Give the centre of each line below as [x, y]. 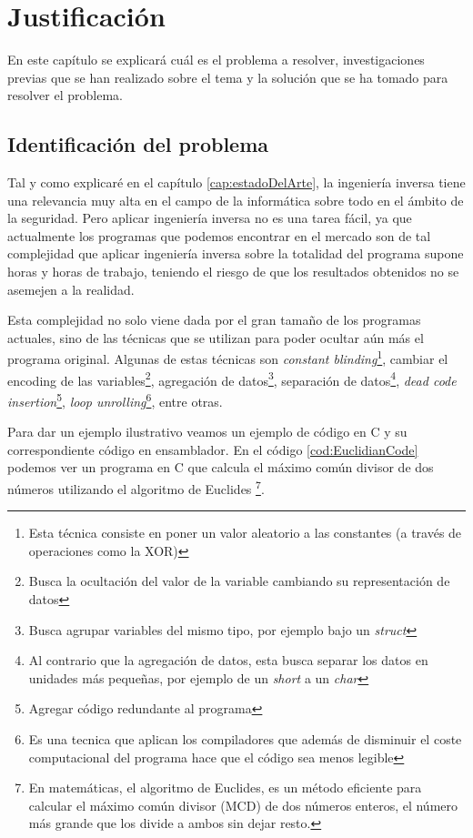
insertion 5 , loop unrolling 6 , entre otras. [115, 399]
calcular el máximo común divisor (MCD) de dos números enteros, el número [243, 805]
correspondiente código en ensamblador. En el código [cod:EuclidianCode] [213, 449]
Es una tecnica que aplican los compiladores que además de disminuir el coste [245, 738]
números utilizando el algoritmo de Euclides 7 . [136, 487]
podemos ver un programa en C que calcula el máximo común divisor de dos [221, 467]
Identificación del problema [138, 144]
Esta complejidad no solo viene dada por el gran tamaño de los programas [214, 320]
